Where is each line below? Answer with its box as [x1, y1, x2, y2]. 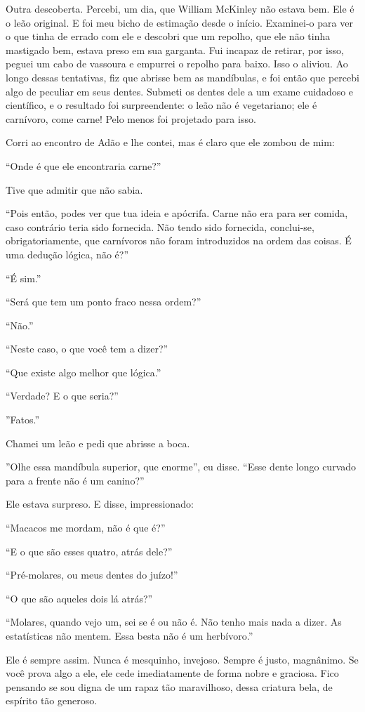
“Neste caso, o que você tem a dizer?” [6, 341, 168, 356]
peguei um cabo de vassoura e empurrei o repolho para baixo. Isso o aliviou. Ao [6, 56, 348, 71]
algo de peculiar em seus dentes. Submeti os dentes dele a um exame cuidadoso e [6, 84, 354, 98]
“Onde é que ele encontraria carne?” [6, 158, 161, 173]
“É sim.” [6, 270, 41, 285]
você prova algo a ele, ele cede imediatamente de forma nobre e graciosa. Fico [6, 666, 339, 680]
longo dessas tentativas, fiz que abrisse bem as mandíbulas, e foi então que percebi [6, 70, 359, 84]
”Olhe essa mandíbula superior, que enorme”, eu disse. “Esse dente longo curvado [6, 459, 357, 474]
